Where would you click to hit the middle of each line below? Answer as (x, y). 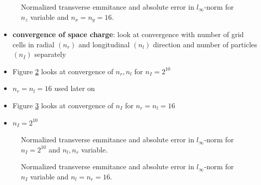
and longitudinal (104, 44)
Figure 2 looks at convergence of (63, 71)
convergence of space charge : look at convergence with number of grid (128, 34)
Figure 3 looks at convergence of (63, 105)
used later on (74, 88)
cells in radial (33, 44)
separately (50, 54)
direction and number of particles (205, 44)
